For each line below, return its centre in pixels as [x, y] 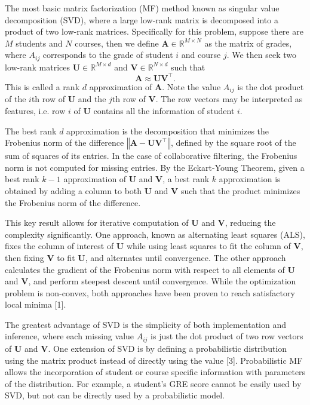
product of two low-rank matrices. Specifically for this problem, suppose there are [154, 31]
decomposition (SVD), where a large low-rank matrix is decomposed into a [142, 19]
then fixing [24, 257]
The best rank [31, 131]
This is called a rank [42, 86]
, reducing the [250, 223]
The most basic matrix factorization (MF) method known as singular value [142, 8]
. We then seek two [262, 55]
